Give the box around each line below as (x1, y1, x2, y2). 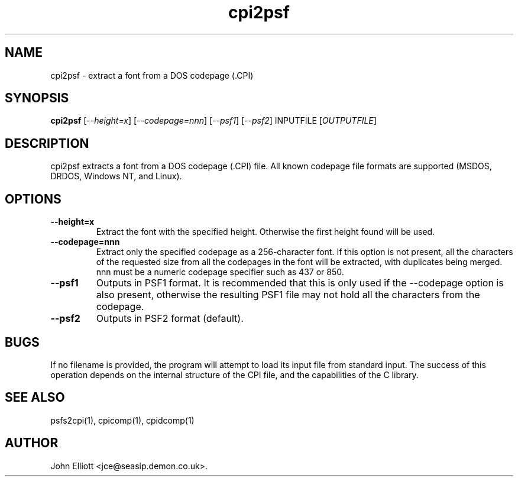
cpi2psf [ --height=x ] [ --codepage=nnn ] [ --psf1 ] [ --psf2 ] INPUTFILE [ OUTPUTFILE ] (50, 115, 377, 126)
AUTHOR (5, 435, 59, 451)
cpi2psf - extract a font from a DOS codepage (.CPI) (50, 70, 254, 80)
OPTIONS (5, 191, 61, 206)
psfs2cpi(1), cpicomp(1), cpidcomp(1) (50, 415, 195, 425)
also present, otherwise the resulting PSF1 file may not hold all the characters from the (96, 289, 480, 301)
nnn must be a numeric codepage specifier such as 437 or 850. (96, 267, 344, 277)
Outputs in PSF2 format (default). (96, 312, 244, 325)
